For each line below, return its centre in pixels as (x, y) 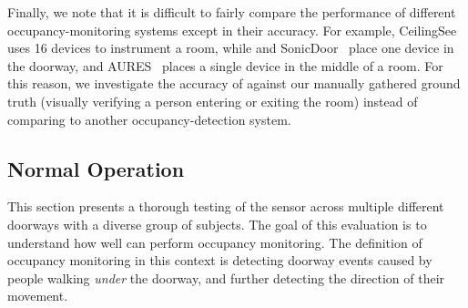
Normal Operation (96, 168)
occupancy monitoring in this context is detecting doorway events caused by (220, 260)
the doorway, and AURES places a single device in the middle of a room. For (225, 65)
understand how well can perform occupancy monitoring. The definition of (215, 242)
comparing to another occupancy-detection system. (149, 119)
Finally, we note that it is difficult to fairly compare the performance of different (232, 12)
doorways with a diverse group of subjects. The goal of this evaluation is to (217, 224)
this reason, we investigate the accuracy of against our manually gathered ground (234, 83)
